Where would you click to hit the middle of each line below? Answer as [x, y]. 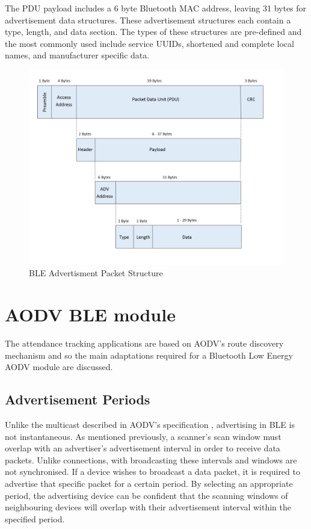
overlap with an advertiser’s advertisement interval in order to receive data [143, 448]
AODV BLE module [90, 314]
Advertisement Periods [78, 399]
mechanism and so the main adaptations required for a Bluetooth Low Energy [149, 355]
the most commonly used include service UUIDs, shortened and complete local [149, 43]
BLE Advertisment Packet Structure [96, 273]
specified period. [35, 518]
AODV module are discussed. [59, 367]
